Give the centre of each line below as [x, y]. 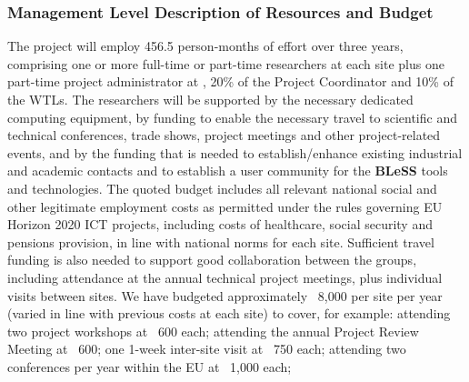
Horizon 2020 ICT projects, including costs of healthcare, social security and [220, 224]
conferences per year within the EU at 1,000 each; [150, 366]
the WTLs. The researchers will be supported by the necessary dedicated [210, 99]
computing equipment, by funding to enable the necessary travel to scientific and [232, 117]
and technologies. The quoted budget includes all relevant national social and [222, 188]
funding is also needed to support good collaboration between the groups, [212, 260]
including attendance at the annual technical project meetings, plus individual [225, 277]
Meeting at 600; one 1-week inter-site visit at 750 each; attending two [207, 349]
